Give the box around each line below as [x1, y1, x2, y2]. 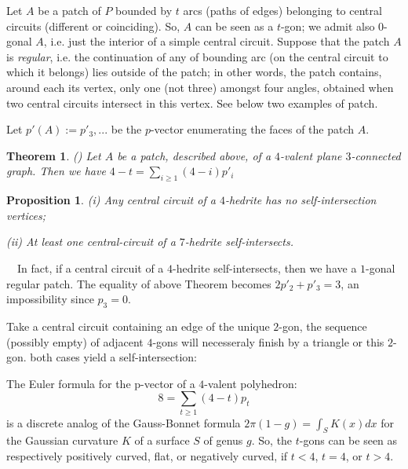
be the [111, 121, 142, 137]
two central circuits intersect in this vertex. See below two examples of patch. [6, 94, 378, 111]
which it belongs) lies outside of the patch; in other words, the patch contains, [6, 64, 382, 80]
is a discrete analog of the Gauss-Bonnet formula [6, 414, 241, 431]
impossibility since [6, 291, 94, 307]
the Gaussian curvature [6, 432, 118, 449]
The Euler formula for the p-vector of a [6, 375, 195, 391]
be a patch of [38, 2, 101, 18]
